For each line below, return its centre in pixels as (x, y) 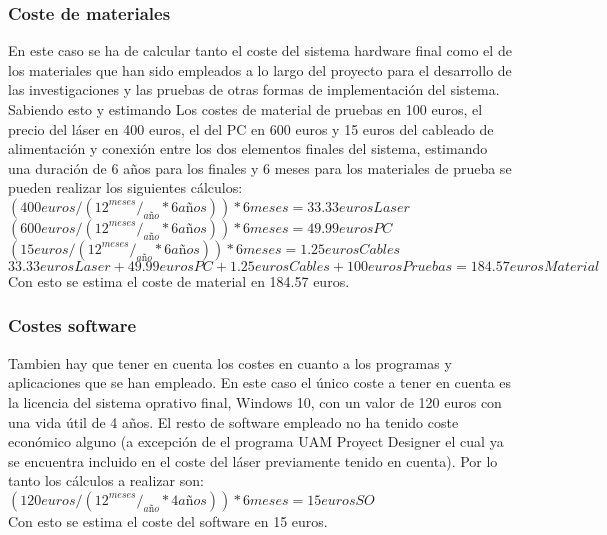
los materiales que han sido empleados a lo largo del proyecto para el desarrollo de (260, 69)
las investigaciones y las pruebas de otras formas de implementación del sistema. (254, 89)
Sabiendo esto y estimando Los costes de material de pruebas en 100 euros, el (245, 109)
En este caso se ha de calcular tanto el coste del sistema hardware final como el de (260, 50)
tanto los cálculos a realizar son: (106, 480)
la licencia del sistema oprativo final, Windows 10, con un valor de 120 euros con (255, 401)
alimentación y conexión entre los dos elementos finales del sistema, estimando (248, 148)
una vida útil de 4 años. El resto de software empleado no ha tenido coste (233, 421)
